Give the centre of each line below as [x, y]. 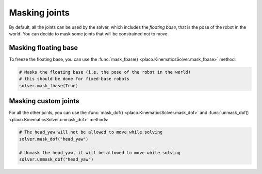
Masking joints [39, 13]
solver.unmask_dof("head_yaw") [57, 159]
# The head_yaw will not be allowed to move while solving [91, 132]
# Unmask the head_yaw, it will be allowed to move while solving [100, 152]
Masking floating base [43, 48]
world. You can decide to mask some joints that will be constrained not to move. [89, 33]
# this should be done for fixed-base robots [74, 79]
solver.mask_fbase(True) [49, 86]
